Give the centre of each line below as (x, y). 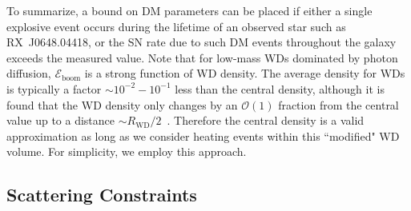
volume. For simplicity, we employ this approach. (127, 151)
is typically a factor (54, 88)
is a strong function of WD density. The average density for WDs (245, 73)
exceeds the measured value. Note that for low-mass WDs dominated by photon (202, 57)
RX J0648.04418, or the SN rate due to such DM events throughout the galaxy (201, 42)
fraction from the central (338, 104)
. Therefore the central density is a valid (266, 120)
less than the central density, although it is (280, 88)
